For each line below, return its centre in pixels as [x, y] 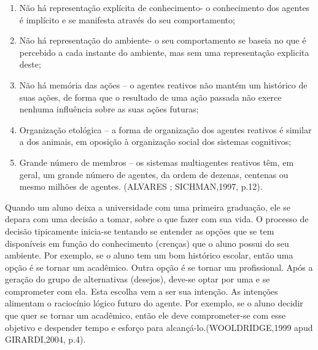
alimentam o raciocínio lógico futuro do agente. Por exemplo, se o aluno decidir [154, 303]
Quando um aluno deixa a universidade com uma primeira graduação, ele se [148, 207]
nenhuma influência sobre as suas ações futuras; [109, 109]
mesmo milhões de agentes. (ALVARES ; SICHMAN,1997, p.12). [141, 186]
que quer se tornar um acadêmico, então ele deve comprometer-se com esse [145, 315]
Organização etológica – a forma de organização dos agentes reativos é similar [165, 129]
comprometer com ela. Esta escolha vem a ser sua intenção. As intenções [142, 291]
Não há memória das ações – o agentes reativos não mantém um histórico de [163, 84]
